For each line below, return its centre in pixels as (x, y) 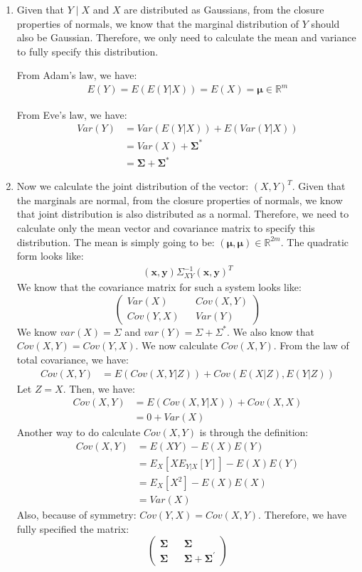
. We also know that (271, 331)
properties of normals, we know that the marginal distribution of (158, 23)
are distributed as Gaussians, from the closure (224, 9)
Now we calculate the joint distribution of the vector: (133, 186)
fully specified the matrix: (73, 528)
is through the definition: (254, 432)
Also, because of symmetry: (76, 515)
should (325, 23)
